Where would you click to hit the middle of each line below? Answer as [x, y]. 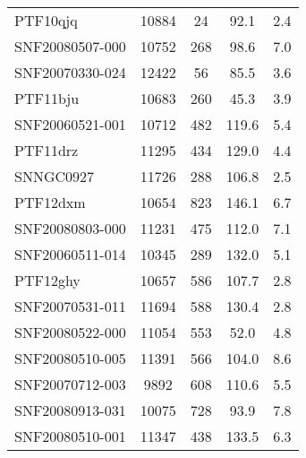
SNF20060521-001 [70, 124]
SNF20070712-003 [70, 384]
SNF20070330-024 [70, 72]
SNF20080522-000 [70, 332]
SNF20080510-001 [70, 436]
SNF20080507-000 [70, 46]
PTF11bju [47, 98]
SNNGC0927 [55, 176]
